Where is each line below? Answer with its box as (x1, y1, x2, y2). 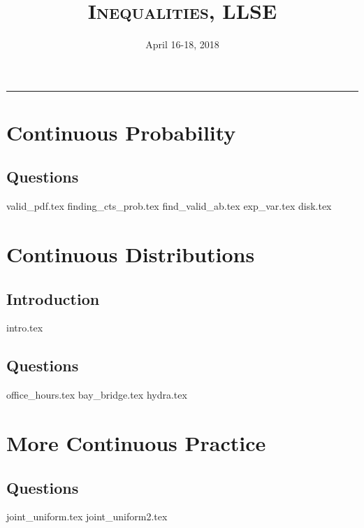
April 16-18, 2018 (145, 37, 219, 52)
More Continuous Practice (6, 429, 266, 457)
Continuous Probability (6, 117, 236, 146)
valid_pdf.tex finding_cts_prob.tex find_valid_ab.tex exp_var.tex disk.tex (6, 199, 332, 213)
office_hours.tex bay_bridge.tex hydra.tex (6, 387, 187, 402)
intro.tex (6, 320, 43, 335)
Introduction (6, 287, 100, 309)
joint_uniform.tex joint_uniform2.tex (6, 509, 168, 524)
